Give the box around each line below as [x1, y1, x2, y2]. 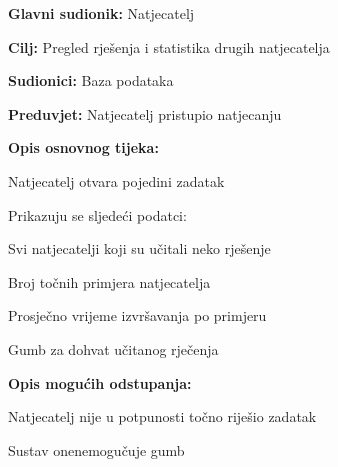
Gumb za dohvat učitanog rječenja [8, 338, 219, 359]
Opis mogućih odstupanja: [8, 372, 192, 393]
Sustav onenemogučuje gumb [8, 439, 185, 460]
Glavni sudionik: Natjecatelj [8, 3, 195, 23]
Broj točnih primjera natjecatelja [8, 271, 211, 292]
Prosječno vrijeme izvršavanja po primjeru [8, 305, 267, 326]
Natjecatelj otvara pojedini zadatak [8, 170, 225, 191]
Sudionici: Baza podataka [8, 70, 174, 91]
